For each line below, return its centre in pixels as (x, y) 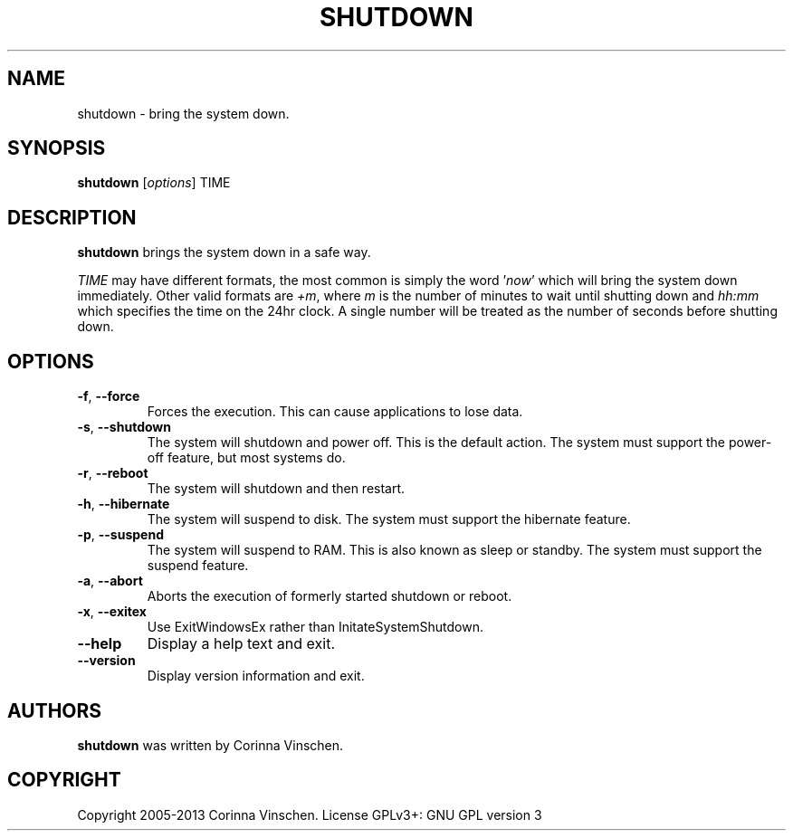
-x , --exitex (112, 612)
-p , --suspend (120, 535)
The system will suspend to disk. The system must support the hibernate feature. (389, 519)
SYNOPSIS (57, 148)
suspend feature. (198, 566)
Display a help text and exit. (241, 644)
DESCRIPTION (72, 217)
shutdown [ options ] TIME (154, 183)
